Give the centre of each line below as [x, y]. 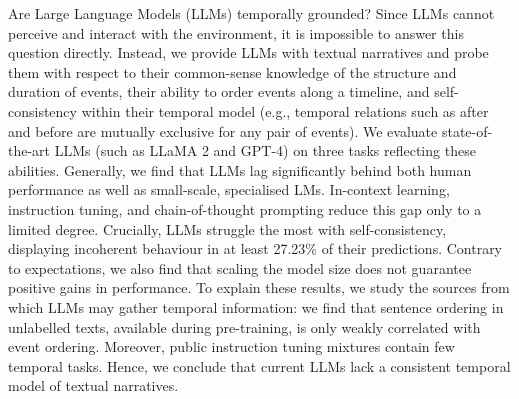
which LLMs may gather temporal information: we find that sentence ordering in [256, 306]
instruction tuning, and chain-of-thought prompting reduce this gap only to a [245, 208]
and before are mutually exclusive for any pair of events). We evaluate [223, 130]
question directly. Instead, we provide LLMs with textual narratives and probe [248, 52]
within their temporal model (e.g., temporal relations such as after [285, 110]
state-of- [467, 130]
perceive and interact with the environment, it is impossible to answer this [236, 32]
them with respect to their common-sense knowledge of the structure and [232, 71]
